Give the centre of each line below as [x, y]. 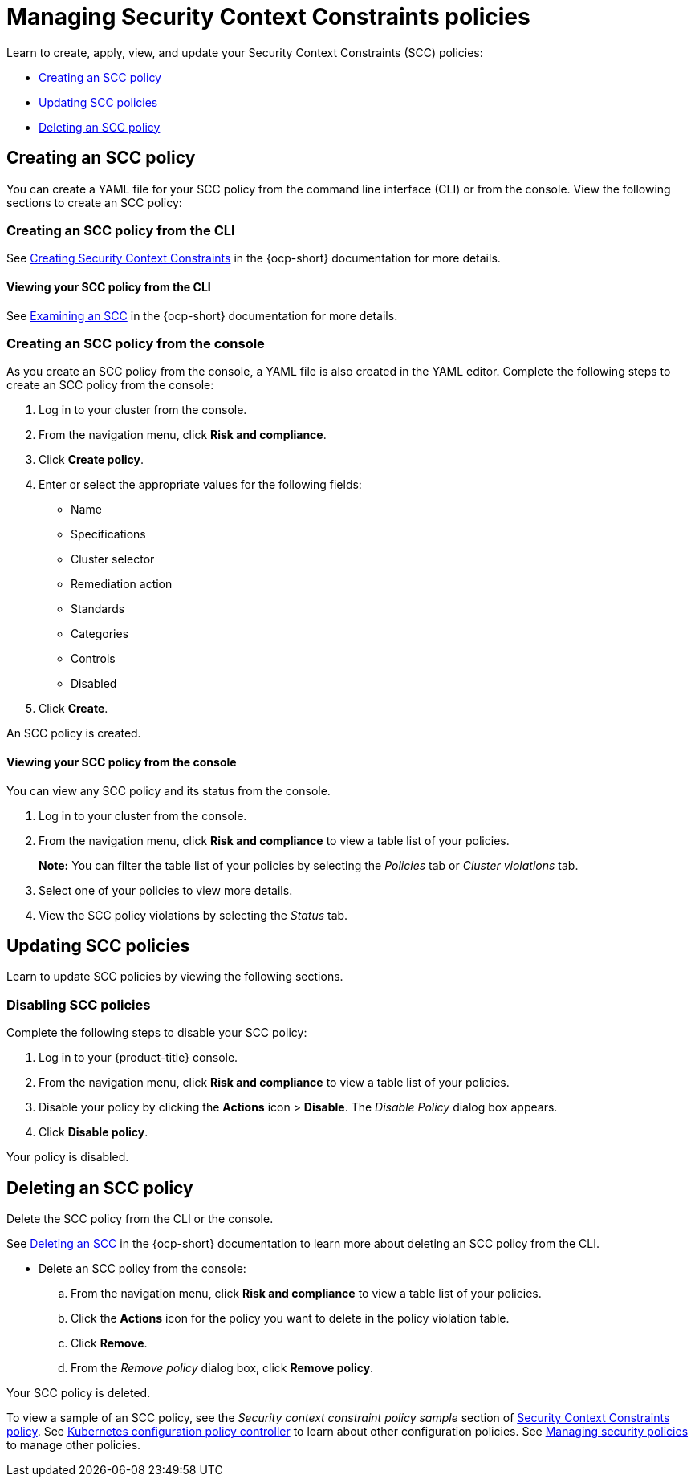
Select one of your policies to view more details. [166, 890]
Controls [93, 659]
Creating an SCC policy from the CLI [121, 230]
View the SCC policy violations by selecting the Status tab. [193, 915]
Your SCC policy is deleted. [79, 1392]
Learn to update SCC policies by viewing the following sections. [175, 977]
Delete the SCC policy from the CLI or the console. [140, 1218]
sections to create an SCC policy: [94, 202]
